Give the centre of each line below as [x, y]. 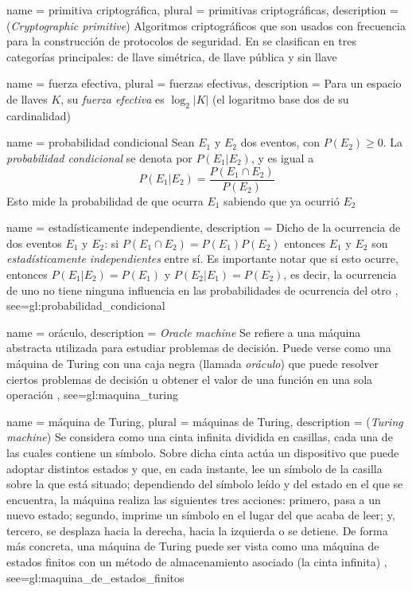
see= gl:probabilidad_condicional [86, 305]
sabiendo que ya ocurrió [282, 200]
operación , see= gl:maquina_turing [93, 395]
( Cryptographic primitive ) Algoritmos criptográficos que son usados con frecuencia [206, 25]
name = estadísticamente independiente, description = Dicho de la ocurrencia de [204, 227]
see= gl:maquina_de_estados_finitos [95, 577]
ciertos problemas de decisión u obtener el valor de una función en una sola [190, 379]
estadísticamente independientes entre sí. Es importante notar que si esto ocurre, [202, 258]
